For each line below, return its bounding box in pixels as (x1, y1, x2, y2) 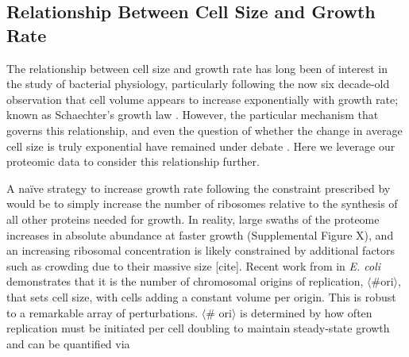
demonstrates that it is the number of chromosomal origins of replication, (6, 273, 364, 290)
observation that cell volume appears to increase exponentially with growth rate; (6, 90, 399, 107)
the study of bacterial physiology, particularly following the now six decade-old (6, 75, 390, 92)
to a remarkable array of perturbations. (6, 304, 199, 321)
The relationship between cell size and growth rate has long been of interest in (6, 59, 388, 76)
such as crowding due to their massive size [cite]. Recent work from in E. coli (6, 257, 381, 274)
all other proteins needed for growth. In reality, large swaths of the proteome (6, 210, 380, 227)
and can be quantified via (6, 335, 130, 351)
